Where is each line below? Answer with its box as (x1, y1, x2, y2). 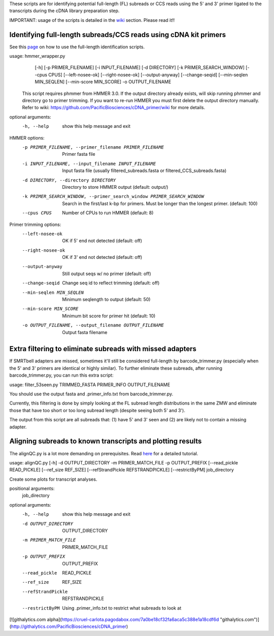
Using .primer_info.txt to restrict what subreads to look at (62, 605, 182, 611)
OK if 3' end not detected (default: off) (62, 254, 143, 260)
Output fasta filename (62, 329, 108, 335)
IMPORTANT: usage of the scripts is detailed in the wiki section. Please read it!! (9, 17, 175, 23)
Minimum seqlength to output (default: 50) (62, 296, 151, 303)
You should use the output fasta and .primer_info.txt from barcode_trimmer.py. (9, 391, 174, 397)
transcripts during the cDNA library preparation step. (9, 8, 120, 14)
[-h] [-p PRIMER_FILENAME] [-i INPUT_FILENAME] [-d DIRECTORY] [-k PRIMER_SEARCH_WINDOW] (35, 64, 245, 71)
